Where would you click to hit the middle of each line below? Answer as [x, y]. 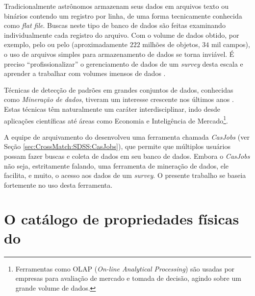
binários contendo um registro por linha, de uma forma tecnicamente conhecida [123, 15]
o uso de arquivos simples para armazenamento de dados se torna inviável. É [119, 54]
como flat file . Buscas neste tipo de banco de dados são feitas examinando [115, 25]
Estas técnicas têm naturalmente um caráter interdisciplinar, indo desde [112, 109]
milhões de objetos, [171, 44]
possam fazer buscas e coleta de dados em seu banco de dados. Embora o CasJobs [127, 156]
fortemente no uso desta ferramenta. [58, 185]
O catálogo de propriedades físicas [122, 218]
